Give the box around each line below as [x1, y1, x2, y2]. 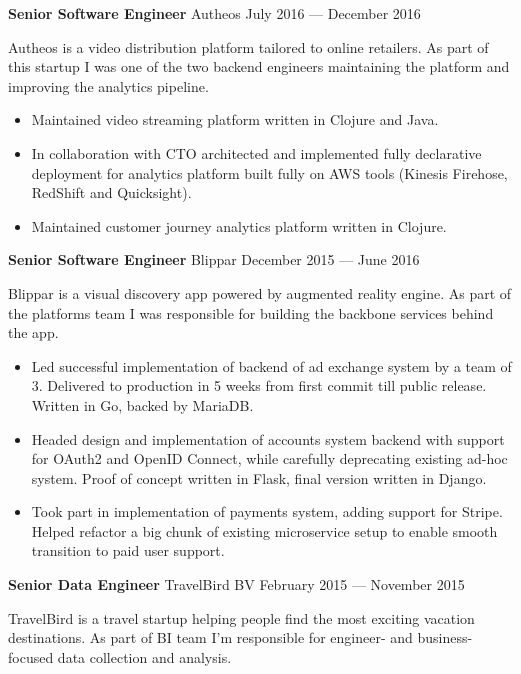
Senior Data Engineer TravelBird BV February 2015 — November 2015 [8, 574, 465, 595]
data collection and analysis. [57, 646, 232, 667]
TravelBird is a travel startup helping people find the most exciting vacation [8, 607, 475, 628]
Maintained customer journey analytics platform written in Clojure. [31, 215, 447, 236]
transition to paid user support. [31, 540, 225, 561]
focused [8, 646, 54, 667]
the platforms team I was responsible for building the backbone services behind [8, 302, 494, 323]
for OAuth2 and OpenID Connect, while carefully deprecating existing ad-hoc [31, 448, 508, 469]
